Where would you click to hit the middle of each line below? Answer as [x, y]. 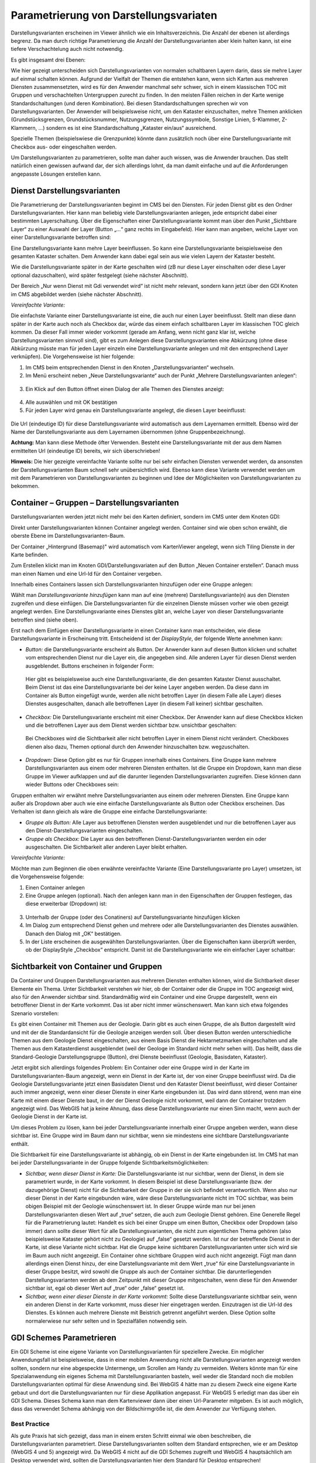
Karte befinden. [30, 554]
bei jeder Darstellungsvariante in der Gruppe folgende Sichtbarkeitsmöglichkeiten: [110, 1163]
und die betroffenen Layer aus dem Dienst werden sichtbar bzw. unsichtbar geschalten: [131, 725]
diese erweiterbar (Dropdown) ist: [66, 904]
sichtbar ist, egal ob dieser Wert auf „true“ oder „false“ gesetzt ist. [105, 1288]
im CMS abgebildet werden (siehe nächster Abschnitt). [77, 294]
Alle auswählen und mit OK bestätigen [71, 402]
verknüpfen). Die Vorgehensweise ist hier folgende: [73, 356]
